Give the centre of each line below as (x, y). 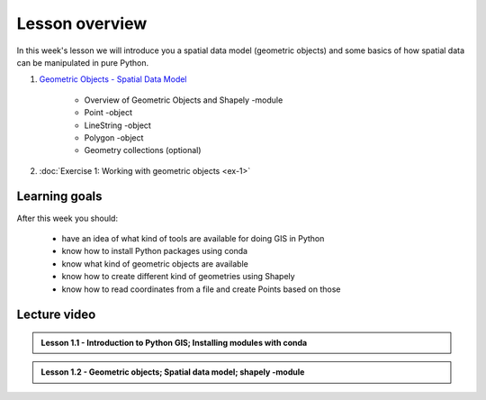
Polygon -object (114, 137)
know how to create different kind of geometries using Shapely (179, 277)
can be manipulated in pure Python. (83, 62)
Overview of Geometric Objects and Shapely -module (184, 100)
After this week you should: (67, 218)
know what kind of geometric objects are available (155, 264)
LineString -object (118, 125)
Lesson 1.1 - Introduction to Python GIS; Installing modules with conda (174, 342)
